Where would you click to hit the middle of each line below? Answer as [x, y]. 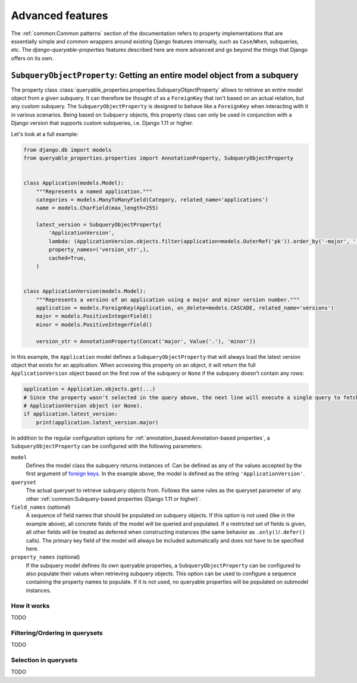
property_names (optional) [46, 557]
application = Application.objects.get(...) [90, 389]
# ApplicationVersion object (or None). [83, 406]
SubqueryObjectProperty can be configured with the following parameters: [107, 446]
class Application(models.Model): [74, 183]
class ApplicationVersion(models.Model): [85, 291]
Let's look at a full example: [45, 134]
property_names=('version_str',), [99, 250]
